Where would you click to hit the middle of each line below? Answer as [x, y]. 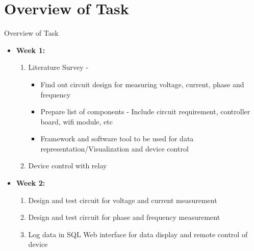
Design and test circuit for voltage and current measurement [123, 200]
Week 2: [31, 183]
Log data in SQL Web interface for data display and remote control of [138, 234]
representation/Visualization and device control [115, 148]
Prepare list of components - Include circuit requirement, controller [145, 111]
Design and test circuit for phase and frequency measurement [124, 217]
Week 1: [31, 50]
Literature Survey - [58, 67]
